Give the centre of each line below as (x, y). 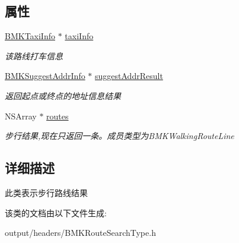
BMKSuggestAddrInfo (45, 76)
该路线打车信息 (34, 56)
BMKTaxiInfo (30, 36)
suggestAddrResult (129, 76)
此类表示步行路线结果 (46, 192)
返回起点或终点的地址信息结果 (63, 95)
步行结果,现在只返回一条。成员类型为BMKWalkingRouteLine (120, 136)
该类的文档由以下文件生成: (56, 212)
